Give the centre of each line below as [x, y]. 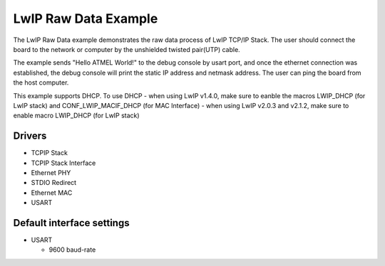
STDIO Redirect [54, 183]
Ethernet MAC [52, 193]
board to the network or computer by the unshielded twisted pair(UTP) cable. [127, 49]
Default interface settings [71, 223]
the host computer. [41, 83]
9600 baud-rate [72, 250]
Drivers [30, 136]
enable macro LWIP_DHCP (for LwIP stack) [76, 116]
